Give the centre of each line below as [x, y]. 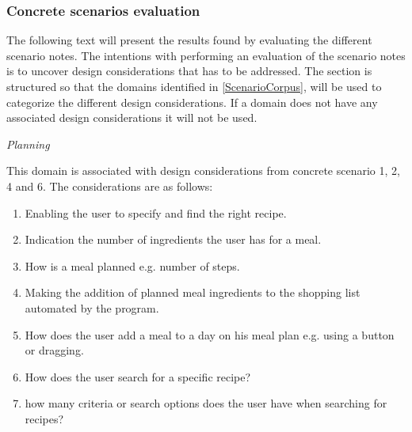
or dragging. [54, 350]
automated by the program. [92, 307]
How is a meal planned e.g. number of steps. [132, 265]
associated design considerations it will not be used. [132, 117]
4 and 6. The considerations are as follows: [110, 186]
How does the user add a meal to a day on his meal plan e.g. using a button [210, 334]
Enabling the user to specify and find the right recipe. [156, 212]
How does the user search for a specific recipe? [138, 376]
